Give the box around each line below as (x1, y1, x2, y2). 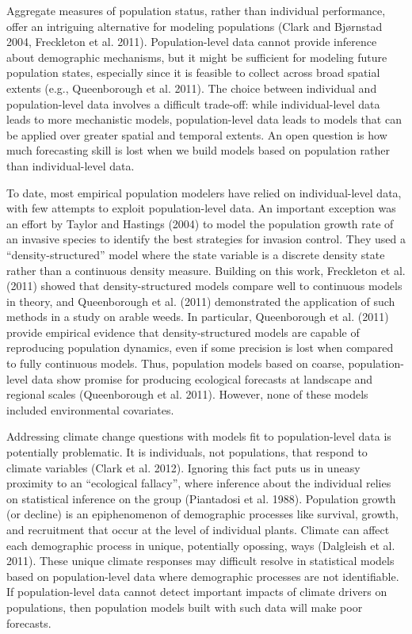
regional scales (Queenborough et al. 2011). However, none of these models (6, 386, 368, 403)
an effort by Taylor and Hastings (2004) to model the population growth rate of (6, 215, 394, 231)
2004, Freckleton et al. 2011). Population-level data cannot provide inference (6, 33, 377, 50)
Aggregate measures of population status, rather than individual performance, (6, 2, 386, 18)
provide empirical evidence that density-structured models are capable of (6, 323, 360, 340)
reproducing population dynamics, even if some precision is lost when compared (6, 339, 394, 356)
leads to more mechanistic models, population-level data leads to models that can (6, 111, 402, 128)
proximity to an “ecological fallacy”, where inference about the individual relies (6, 475, 391, 491)
